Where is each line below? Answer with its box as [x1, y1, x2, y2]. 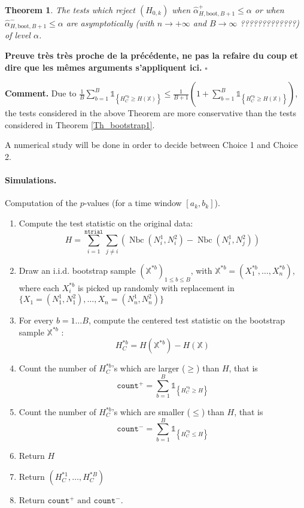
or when [254, 4, 284, 16]
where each [19, 281, 60, 294]
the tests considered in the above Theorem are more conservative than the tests [5, 107, 297, 119]
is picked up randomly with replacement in [77, 281, 235, 294]
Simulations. [5, 174, 57, 186]
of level [5, 29, 31, 41]
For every [19, 314, 54, 326]
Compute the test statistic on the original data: [19, 217, 193, 229]
